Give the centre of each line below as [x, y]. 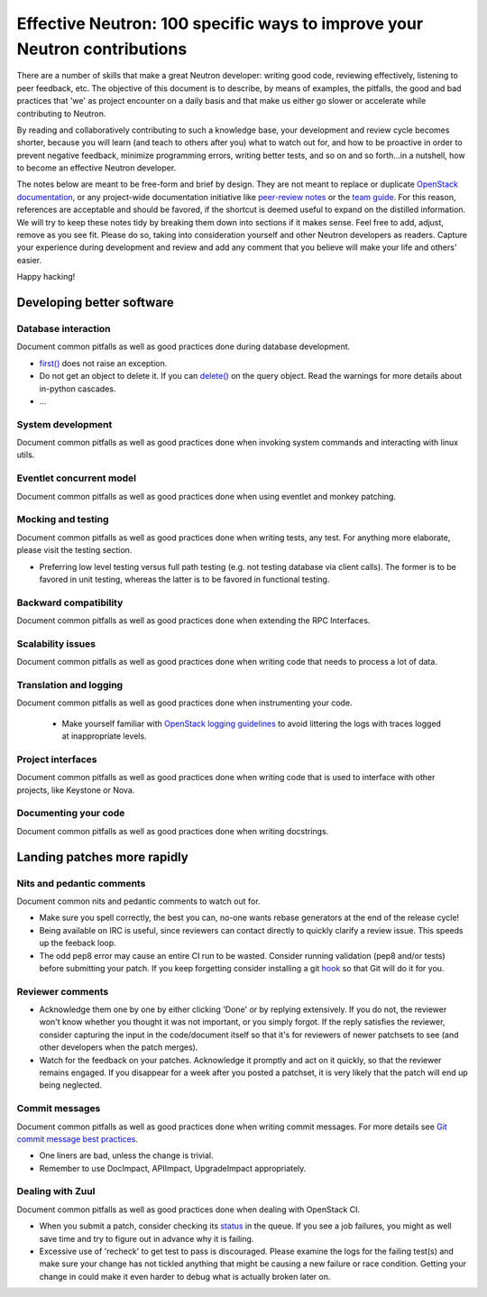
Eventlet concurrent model [77, 478]
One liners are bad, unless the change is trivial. [126, 1155]
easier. [29, 260]
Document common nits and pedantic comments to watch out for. [138, 901]
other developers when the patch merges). [119, 1047]
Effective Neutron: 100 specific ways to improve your [220, 23]
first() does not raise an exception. [103, 363]
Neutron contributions [102, 49]
